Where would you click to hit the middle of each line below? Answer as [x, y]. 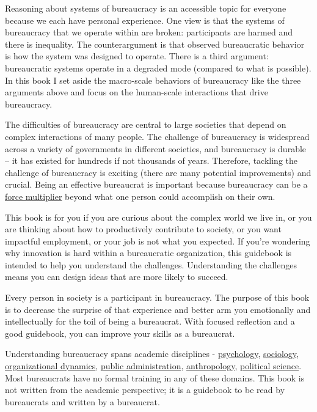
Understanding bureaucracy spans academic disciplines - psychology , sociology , [152, 354]
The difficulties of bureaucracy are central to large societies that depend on [146, 124]
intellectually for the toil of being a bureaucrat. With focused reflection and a [150, 321]
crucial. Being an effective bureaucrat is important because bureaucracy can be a [156, 184]
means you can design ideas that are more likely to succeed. [117, 277]
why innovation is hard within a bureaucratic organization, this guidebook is [148, 253]
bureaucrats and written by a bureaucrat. [82, 401]
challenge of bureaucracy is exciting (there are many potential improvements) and [158, 172]
